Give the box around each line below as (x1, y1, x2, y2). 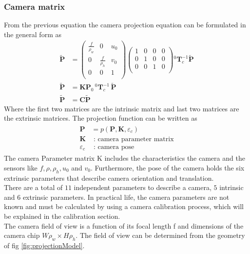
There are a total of (4, 182, 63, 192)
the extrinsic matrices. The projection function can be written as (4, 113, 197, 123)
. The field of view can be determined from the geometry (76, 230, 245, 240)
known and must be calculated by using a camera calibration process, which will (4, 201, 244, 212)
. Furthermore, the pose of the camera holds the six (90, 162, 245, 172)
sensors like (4, 162, 38, 172)
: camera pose (93, 143, 135, 150)
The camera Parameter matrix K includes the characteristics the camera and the (4, 153, 245, 163)
